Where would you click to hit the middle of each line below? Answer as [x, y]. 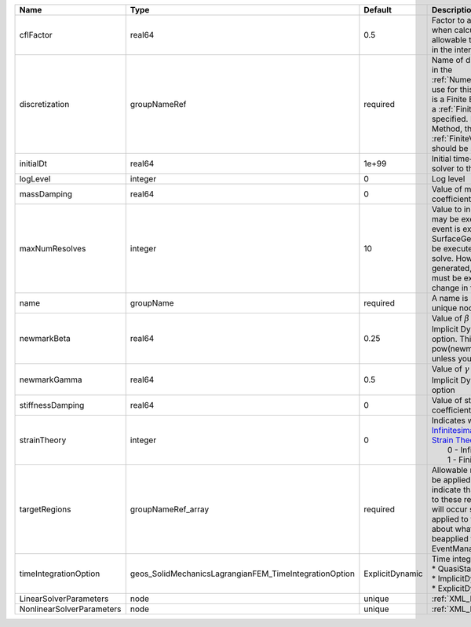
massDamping [46, 194]
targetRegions [45, 509]
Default [378, 10]
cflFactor [36, 35]
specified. [450, 119]
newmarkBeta [45, 339]
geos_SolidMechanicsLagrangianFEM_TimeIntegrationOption [242, 574]
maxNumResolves [53, 249]
